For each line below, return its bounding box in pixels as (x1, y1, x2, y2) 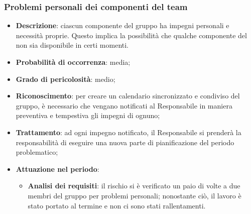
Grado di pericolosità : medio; (16, 73, 115, 84)
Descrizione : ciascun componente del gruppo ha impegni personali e (16, 20, 229, 31)
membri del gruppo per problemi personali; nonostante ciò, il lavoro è (28, 190, 241, 200)
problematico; (16, 147, 58, 157)
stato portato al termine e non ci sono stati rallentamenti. (28, 200, 206, 210)
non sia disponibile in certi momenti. (16, 40, 129, 50)
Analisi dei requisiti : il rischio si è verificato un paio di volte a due (28, 180, 240, 191)
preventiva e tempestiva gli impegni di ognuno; (16, 110, 160, 121)
